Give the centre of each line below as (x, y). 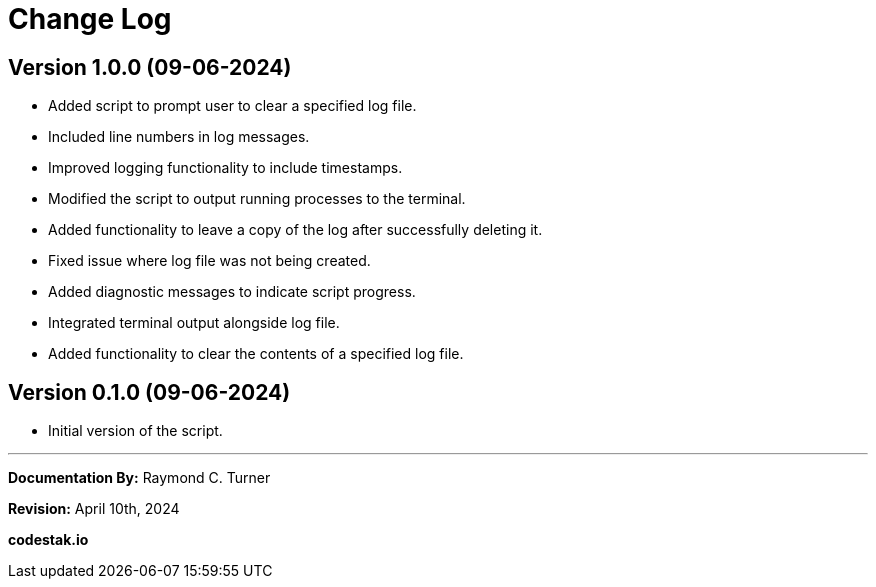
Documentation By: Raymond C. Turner (139, 478)
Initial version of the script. (135, 431)
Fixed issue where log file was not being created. (209, 261)
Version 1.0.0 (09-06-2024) (150, 67)
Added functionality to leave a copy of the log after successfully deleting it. (295, 230)
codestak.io (48, 540)
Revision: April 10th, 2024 (94, 509)
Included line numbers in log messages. (179, 137)
